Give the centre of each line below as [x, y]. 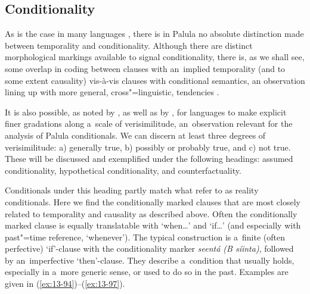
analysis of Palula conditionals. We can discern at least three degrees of [135, 135]
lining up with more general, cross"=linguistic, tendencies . [112, 92]
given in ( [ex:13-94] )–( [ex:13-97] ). [65, 284]
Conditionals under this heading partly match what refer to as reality [132, 190]
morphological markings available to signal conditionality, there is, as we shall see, [155, 57]
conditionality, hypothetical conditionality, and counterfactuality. [123, 170]
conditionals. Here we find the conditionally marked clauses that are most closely [153, 201]
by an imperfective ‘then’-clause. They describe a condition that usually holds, [150, 260]
